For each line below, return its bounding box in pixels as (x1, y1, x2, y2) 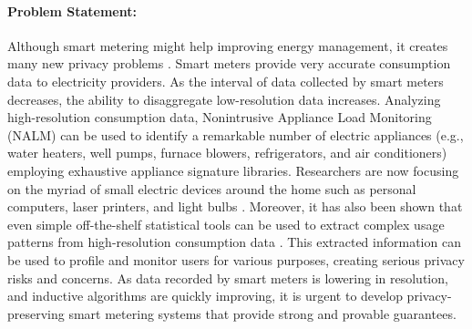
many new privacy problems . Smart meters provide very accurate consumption (7, 54, 451, 73)
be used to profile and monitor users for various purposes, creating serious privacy (7, 250, 465, 269)
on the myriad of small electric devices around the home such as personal (7, 179, 416, 198)
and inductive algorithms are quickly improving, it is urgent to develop (7, 286, 403, 305)
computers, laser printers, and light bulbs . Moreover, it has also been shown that (7, 197, 463, 216)
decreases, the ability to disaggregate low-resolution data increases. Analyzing (7, 89, 441, 108)
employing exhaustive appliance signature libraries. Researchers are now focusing (7, 160, 459, 180)
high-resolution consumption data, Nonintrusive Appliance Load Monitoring (7, 108, 432, 127)
